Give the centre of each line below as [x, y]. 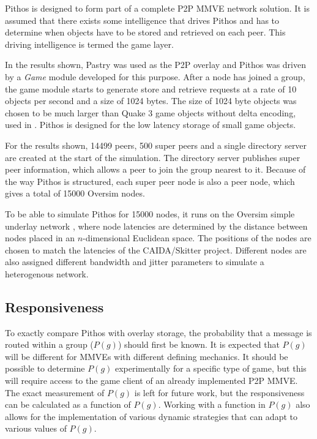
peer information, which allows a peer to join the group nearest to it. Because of [155, 169]
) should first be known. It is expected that [199, 344]
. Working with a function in [212, 404]
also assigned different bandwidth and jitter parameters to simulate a [135, 262]
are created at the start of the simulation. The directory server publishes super [153, 157]
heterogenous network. [47, 273]
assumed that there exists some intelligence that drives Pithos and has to [142, 20]
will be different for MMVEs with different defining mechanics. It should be [147, 356]
